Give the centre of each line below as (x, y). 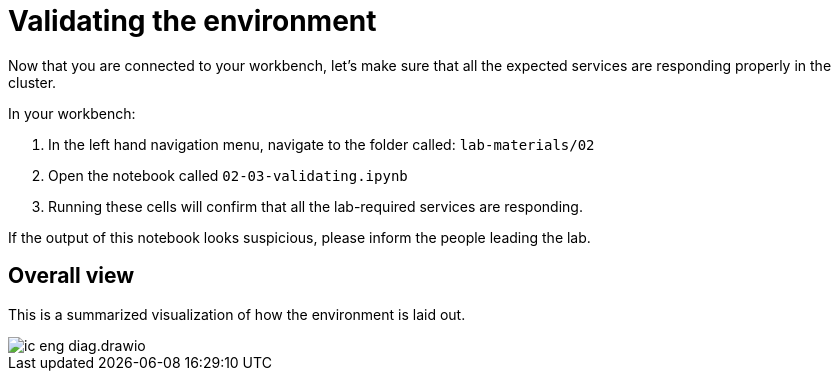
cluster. (32, 82)
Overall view (71, 276)
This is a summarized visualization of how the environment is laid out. (237, 314)
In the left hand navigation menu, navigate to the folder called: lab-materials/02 (321, 144)
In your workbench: (72, 113)
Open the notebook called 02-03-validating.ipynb (228, 175)
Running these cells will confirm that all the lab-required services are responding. (315, 206)
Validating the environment (192, 21)
